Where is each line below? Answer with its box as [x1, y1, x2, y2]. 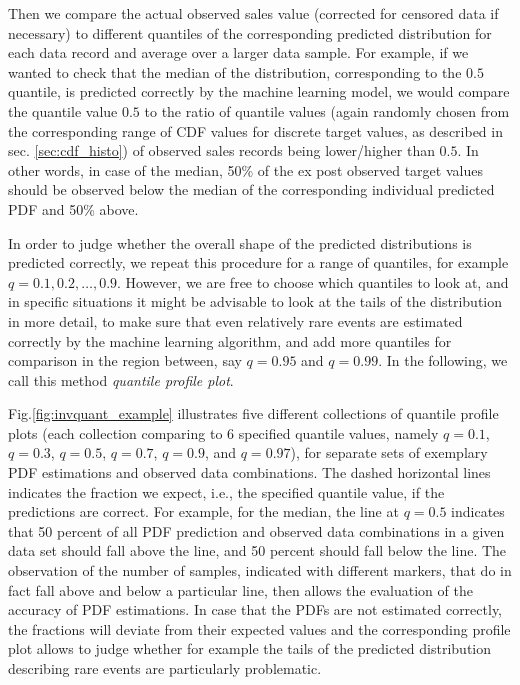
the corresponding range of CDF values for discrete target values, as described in [8, 120, 503, 141]
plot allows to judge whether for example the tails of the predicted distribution [8, 638, 492, 659]
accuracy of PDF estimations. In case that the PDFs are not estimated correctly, [8, 599, 503, 620]
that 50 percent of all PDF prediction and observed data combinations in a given [8, 520, 505, 541]
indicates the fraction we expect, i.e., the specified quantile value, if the [8, 481, 445, 502]
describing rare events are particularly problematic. [8, 658, 322, 678]
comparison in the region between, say [8, 350, 242, 371]
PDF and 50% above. [8, 198, 139, 219]
